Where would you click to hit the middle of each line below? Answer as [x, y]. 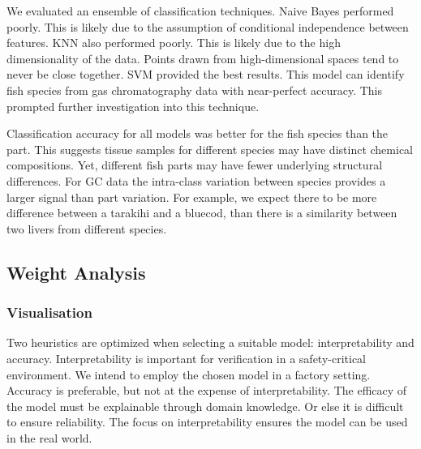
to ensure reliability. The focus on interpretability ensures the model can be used [207, 422]
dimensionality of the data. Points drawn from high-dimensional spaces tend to [203, 58]
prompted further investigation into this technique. [133, 106]
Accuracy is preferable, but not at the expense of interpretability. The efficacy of [207, 390]
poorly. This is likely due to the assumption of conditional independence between [208, 26]
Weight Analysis [76, 272]
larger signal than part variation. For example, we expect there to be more [192, 197]
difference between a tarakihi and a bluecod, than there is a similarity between [202, 213]
